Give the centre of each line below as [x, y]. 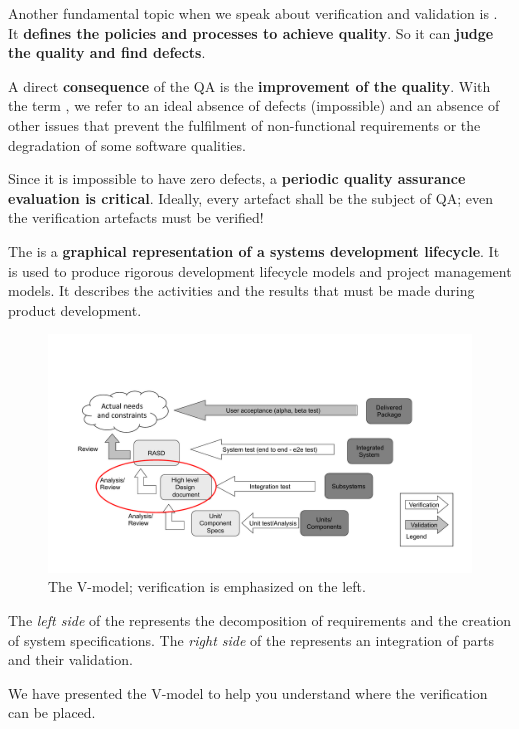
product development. [75, 309]
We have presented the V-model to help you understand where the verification [248, 692]
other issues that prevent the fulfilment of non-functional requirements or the [244, 124]
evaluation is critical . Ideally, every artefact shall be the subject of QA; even [250, 197]
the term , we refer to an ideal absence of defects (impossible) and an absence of [254, 105]
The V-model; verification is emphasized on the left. [207, 586]
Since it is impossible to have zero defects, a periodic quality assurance [237, 178]
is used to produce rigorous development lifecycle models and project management [260, 270]
